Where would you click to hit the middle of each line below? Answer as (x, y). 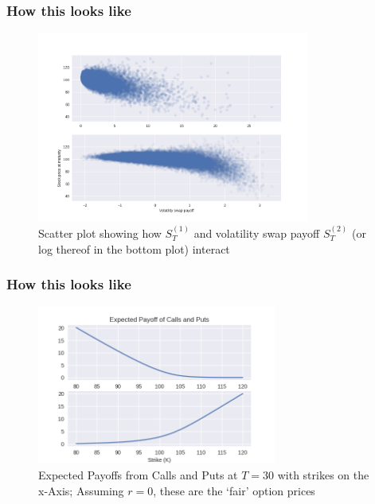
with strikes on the (323, 474)
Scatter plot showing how (100, 233)
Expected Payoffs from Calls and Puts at (138, 474)
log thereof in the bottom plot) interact (134, 248)
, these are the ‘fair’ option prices (234, 490)
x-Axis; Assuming (81, 490)
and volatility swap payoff (257, 233)
